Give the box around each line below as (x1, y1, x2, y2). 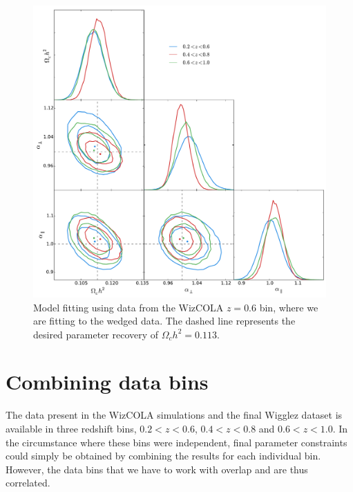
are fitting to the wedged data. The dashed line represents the (33, 313, 296, 328)
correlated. (6, 475, 50, 490)
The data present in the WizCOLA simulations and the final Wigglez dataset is (6, 408, 343, 422)
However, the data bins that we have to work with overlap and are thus (6, 462, 308, 476)
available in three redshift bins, (6, 421, 137, 436)
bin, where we (259, 300, 318, 314)
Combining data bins (6, 367, 209, 396)
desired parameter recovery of (33, 327, 159, 341)
